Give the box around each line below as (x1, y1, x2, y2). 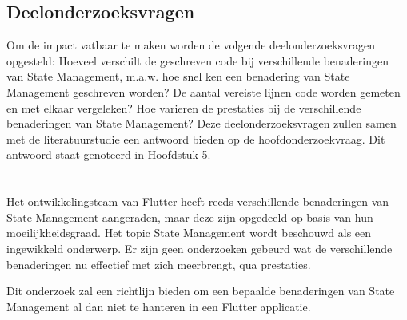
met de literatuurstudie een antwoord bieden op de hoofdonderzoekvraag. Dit (6, 130, 385, 147)
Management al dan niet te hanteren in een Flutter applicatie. (6, 298, 311, 314)
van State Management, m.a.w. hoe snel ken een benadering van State (6, 68, 350, 85)
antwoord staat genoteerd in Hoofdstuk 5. (6, 146, 211, 163)
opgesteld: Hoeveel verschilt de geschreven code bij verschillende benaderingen (6, 52, 389, 69)
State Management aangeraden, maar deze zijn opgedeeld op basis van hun (6, 208, 373, 225)
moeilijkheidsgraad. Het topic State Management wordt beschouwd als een (6, 224, 372, 241)
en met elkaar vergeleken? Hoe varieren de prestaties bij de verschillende (6, 99, 361, 116)
